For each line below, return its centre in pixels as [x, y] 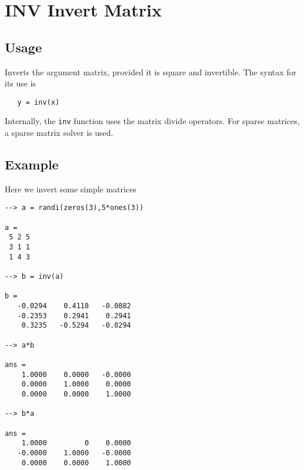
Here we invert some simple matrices [71, 189]
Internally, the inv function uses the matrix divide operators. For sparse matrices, [152, 121]
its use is [21, 83]
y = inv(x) [39, 102]
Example [32, 164]
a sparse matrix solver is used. [59, 133]
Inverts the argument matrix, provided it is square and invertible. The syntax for [151, 71]
